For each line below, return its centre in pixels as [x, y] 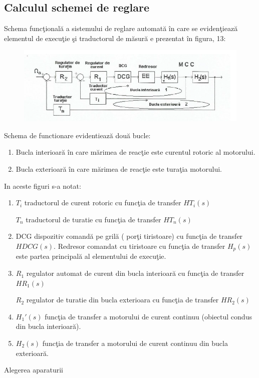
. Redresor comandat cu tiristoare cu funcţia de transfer [140, 246]
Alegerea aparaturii [34, 370]
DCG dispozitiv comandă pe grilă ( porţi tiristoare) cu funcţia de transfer [129, 236]
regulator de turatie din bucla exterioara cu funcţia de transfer [122, 300]
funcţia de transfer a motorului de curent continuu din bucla [135, 343]
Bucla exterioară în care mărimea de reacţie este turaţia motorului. [119, 169]
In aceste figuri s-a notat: [43, 185]
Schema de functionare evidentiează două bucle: [77, 135]
